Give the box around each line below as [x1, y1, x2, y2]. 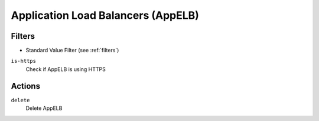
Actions [11, 81, 41, 91]
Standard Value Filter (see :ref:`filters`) [25, 47, 119, 54]
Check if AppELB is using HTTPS [25, 65, 106, 73]
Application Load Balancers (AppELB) [11, 9, 199, 22]
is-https [11, 58, 37, 65]
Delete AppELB [25, 105, 63, 112]
